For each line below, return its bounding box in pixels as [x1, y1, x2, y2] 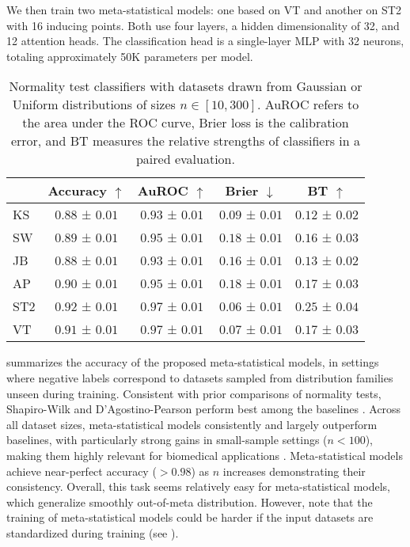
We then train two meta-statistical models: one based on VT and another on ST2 [6, 2, 401, 17]
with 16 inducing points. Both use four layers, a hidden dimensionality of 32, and [6, 17, 400, 33]
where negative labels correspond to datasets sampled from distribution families [6, 369, 393, 386]
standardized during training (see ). [6, 524, 179, 541]
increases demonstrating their [222, 462, 366, 479]
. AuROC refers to [256, 95, 359, 114]
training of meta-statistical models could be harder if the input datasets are [6, 509, 374, 526]
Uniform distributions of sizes [12, 95, 176, 114]
